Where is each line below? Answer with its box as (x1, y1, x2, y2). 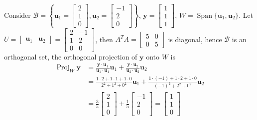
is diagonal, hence (168, 34, 222, 44)
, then (95, 34, 113, 44)
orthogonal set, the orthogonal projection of (4, 51, 137, 61)
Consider (4, 9, 31, 20)
